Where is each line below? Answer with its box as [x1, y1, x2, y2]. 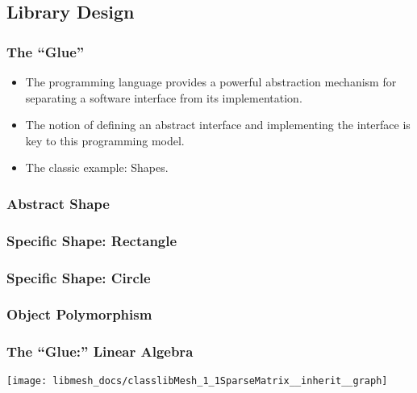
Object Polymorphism [6, 304, 152, 324]
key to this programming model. [25, 132, 185, 148]
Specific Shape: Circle [6, 267, 151, 287]
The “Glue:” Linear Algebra [6, 341, 194, 362]
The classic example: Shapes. [25, 159, 169, 176]
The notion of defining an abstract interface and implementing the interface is [25, 116, 411, 133]
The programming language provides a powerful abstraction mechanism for [25, 73, 397, 90]
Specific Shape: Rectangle [6, 230, 177, 250]
